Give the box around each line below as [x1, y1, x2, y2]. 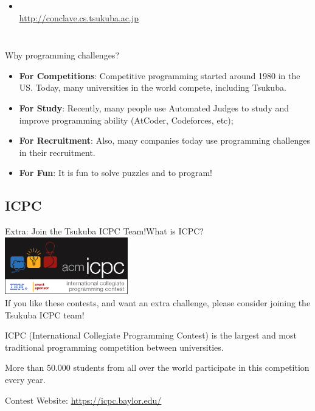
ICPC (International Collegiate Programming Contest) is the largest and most [5, 329, 297, 342]
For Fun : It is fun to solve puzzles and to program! [19, 166, 212, 179]
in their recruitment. [19, 146, 95, 158]
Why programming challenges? [5, 49, 119, 61]
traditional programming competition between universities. [5, 340, 224, 353]
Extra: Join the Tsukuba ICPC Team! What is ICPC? [5, 225, 204, 237]
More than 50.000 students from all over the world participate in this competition [5, 361, 310, 374]
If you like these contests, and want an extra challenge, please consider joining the [5, 297, 311, 309]
